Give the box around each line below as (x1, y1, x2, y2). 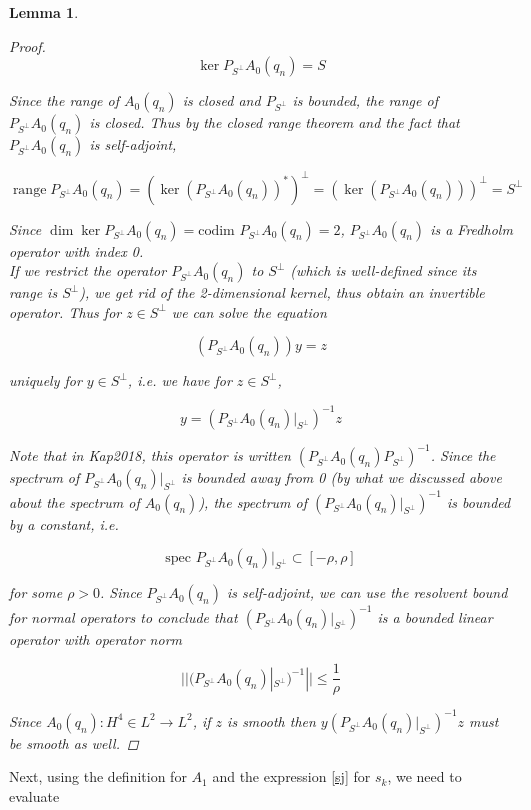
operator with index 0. (9, 240, 144, 261)
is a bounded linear (377, 606, 493, 627)
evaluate (9, 786, 60, 806)
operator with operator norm (9, 628, 182, 649)
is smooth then (227, 710, 316, 731)
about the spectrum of (9, 491, 140, 512)
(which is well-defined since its (290, 260, 477, 281)
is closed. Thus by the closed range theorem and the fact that (89, 112, 460, 133)
